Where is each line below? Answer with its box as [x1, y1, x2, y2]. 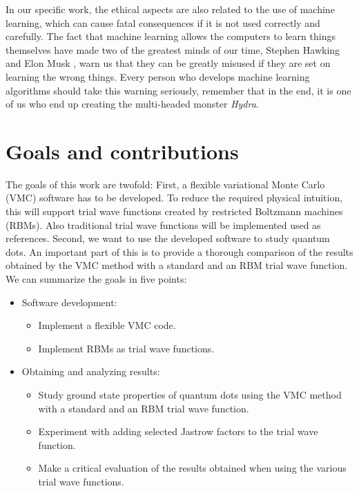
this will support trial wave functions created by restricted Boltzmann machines [6, 204, 343, 219]
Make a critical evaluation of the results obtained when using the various [38, 461, 347, 475]
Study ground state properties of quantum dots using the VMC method [38, 388, 342, 401]
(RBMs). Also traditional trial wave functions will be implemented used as [6, 217, 321, 232]
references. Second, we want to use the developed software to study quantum [6, 231, 330, 245]
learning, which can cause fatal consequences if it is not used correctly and [6, 15, 320, 30]
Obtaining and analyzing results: [21, 364, 160, 379]
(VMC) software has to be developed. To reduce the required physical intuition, [6, 190, 343, 205]
